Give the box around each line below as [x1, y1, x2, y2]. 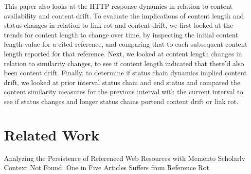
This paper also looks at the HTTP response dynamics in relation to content [4, 1, 233, 11]
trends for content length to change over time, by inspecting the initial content [4, 29, 238, 39]
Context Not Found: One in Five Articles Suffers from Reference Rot [4, 162, 209, 173]
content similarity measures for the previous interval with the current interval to [4, 87, 243, 97]
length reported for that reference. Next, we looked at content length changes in [4, 48, 242, 58]
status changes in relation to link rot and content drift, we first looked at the [4, 20, 233, 30]
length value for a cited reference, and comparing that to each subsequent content [4, 39, 248, 49]
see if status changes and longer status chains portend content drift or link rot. [4, 96, 239, 106]
